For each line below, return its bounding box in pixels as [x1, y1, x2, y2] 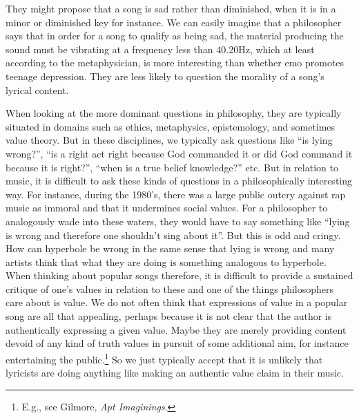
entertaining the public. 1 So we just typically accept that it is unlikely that [6, 350, 323, 366]
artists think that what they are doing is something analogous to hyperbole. [6, 254, 327, 269]
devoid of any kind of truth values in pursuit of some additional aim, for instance [6, 336, 349, 350]
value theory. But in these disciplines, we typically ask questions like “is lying [6, 133, 333, 147]
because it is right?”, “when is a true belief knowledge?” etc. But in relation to [6, 160, 338, 174]
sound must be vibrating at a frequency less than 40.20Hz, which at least [6, 41, 315, 56]
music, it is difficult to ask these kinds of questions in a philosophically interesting [6, 173, 353, 188]
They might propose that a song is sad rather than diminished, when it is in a [6, 1, 336, 15]
